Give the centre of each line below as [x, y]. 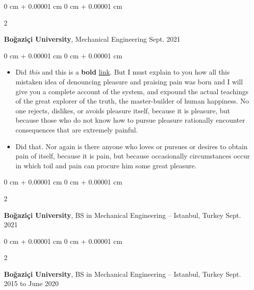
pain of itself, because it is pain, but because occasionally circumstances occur [133, 156]
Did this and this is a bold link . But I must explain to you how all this [123, 72]
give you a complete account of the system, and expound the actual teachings [132, 91]
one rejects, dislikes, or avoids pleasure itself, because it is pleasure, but [123, 110]
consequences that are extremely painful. [76, 129]
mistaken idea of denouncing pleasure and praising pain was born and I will [129, 81]
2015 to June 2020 [31, 283]
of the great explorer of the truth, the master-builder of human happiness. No [132, 101]
